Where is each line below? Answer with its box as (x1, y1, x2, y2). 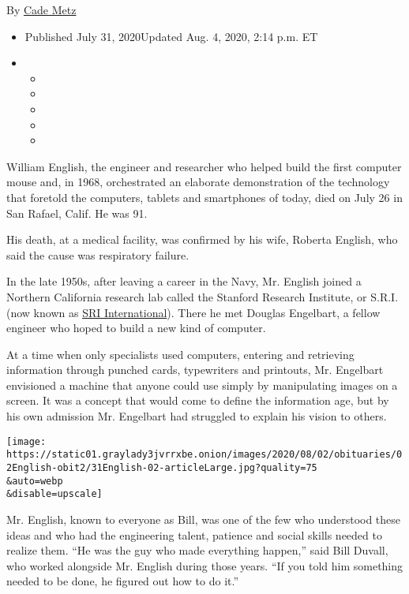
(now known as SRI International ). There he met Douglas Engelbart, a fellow (6, 304, 381, 320)
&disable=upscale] (6, 488, 103, 500)
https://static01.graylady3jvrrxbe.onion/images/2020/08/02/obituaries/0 (6, 449, 403, 461)
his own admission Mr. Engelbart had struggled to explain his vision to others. (6, 408, 387, 424)
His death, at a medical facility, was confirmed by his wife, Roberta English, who (6, 231, 398, 248)
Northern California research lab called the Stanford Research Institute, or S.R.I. (6, 288, 399, 304)
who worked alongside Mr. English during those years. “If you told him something (6, 557, 403, 573)
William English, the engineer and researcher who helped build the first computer (6, 158, 402, 174)
